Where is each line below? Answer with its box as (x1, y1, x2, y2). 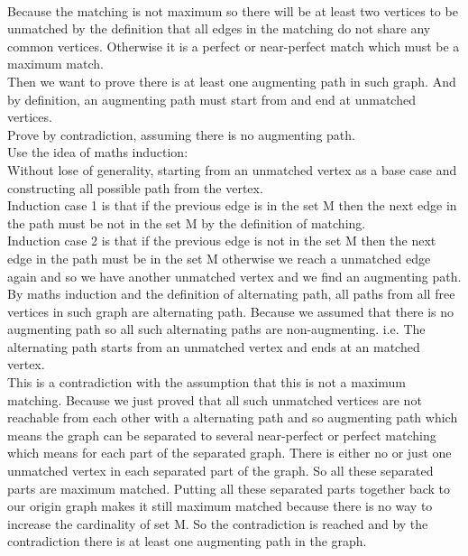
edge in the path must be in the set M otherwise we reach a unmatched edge (7, 248, 431, 267)
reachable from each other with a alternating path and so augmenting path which (7, 408, 458, 427)
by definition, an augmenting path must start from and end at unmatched (7, 89, 416, 108)
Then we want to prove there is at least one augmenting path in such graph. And (7, 71, 456, 90)
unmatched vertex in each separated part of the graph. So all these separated (7, 461, 434, 480)
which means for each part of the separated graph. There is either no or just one (7, 443, 452, 462)
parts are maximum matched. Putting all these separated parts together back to (7, 478, 451, 497)
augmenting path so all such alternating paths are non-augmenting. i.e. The (7, 320, 426, 338)
